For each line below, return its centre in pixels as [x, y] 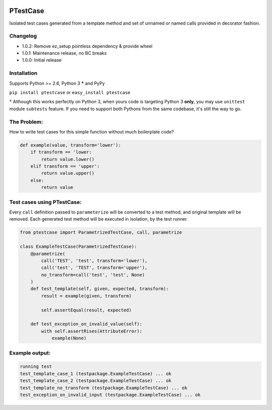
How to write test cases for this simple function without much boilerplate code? [91, 131]
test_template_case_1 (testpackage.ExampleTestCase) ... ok [96, 373]
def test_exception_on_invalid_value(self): [86, 324]
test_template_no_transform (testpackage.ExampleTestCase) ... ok [104, 388]
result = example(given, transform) [86, 296]
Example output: [30, 353]
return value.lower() [68, 159]
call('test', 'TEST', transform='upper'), [94, 268]
